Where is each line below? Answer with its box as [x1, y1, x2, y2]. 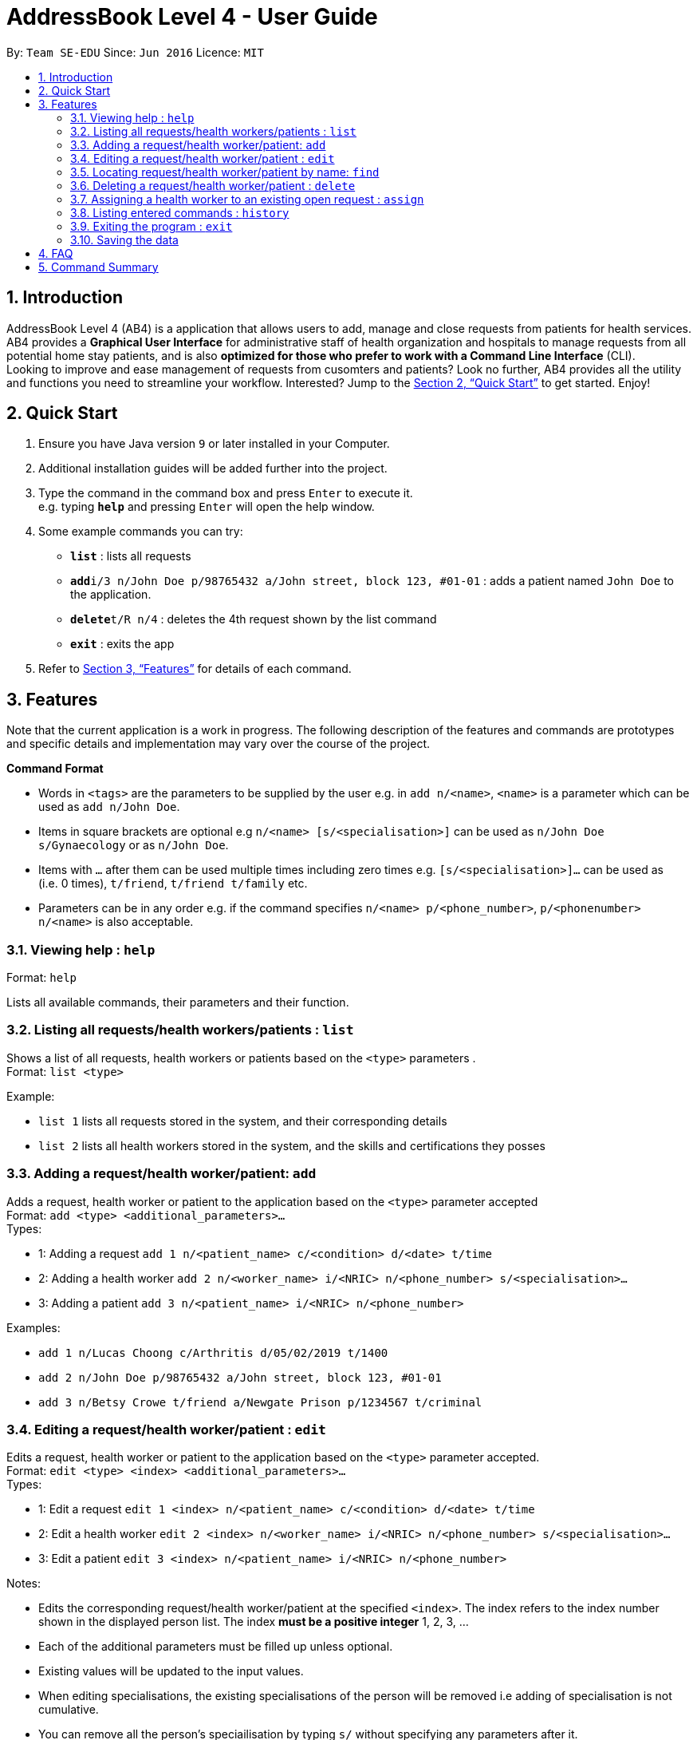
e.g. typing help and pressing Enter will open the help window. [38, 500, 375, 514]
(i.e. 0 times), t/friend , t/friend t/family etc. [38, 876, 308, 891]
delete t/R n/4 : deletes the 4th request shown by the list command [70, 612, 437, 627]
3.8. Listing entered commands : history [70, 205, 289, 219]
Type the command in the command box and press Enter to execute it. [38, 486, 413, 500]
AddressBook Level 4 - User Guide [6, 3, 378, 30]
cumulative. [38, 1702, 99, 1717]
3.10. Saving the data [70, 232, 179, 247]
